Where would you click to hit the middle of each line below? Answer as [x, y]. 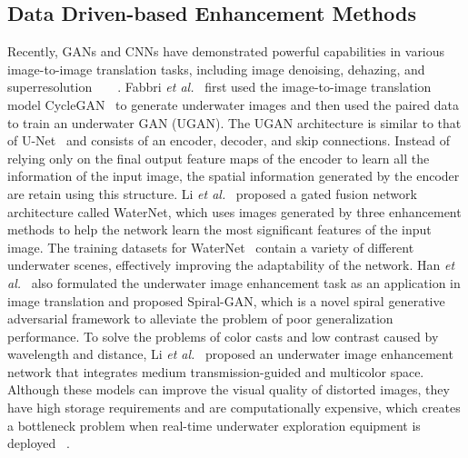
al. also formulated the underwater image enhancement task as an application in [234, 282]
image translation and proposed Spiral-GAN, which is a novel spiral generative [226, 300]
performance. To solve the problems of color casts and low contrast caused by [223, 336]
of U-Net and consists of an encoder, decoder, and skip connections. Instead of [229, 140]
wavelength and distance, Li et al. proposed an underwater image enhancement [230, 354]
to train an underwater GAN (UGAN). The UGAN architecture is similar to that [234, 122]
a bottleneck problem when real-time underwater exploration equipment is [214, 425]
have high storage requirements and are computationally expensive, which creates [234, 408]
